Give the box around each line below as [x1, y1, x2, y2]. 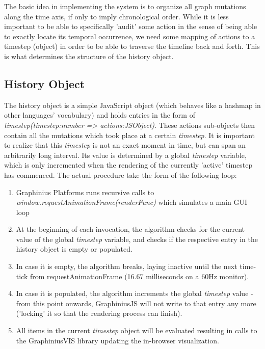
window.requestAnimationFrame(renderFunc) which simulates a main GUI [16, 197, 248, 207]
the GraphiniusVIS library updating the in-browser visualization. [16, 335, 219, 345]
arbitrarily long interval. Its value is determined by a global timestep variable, [4, 149, 247, 160]
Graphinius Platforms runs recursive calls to [16, 186, 154, 197]
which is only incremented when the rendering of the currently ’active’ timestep [4, 159, 253, 170]
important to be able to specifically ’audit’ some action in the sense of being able [4, 21, 257, 32]
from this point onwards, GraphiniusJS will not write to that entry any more [16, 298, 256, 308]
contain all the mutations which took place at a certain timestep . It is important [4, 129, 255, 140]
